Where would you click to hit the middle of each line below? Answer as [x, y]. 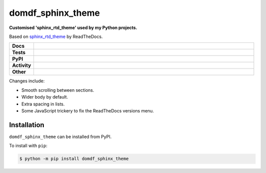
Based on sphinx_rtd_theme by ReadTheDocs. [56, 36]
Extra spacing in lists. [43, 104]
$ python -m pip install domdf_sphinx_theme [74, 159]
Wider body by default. [45, 97]
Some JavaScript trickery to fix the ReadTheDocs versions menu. [88, 110]
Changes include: [27, 81]
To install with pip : [28, 146]
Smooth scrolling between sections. [58, 90]
